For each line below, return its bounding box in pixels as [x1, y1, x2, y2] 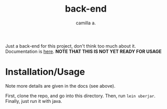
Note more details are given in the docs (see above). [5, 83, 116, 89]
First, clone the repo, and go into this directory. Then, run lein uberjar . [5, 92, 156, 99]
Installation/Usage [5, 66, 85, 78]
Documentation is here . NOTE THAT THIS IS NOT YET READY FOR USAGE [5, 48, 162, 54]
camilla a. [76, 20, 96, 26]
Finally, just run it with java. [5, 98, 62, 104]
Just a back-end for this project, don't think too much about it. [5, 43, 136, 49]
